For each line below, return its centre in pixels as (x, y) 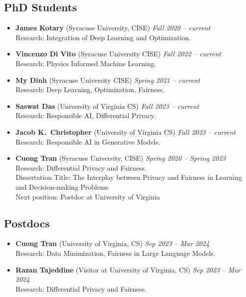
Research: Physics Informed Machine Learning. (86, 63)
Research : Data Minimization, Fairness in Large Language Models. (115, 253)
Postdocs (27, 223)
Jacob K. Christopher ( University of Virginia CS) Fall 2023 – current (125, 132)
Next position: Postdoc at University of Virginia (88, 196)
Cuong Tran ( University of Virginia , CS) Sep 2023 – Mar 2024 (112, 243)
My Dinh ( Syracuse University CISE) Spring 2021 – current (108, 80)
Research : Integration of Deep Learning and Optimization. (103, 37)
